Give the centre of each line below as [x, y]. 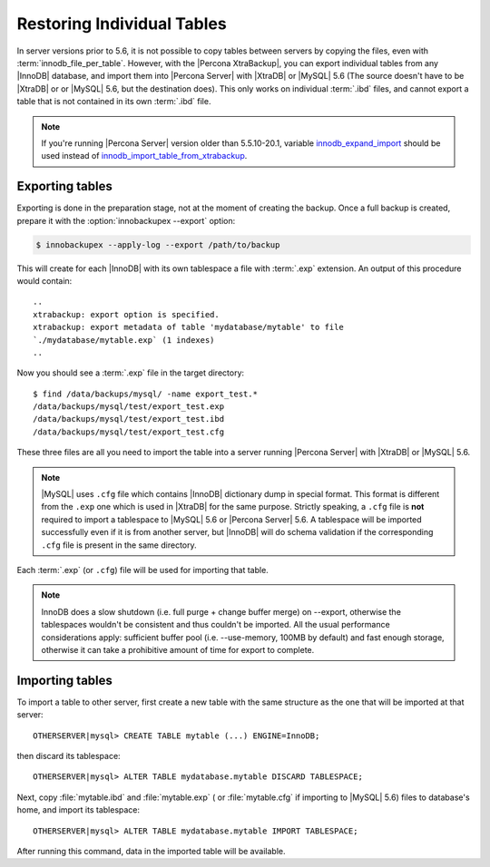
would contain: [44, 280]
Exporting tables [64, 186]
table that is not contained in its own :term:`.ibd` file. [114, 102]
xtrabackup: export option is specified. [126, 314]
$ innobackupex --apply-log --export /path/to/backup [158, 244]
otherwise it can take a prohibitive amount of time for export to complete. [178, 649]
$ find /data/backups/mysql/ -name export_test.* [146, 394]
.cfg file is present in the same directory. [119, 545]
